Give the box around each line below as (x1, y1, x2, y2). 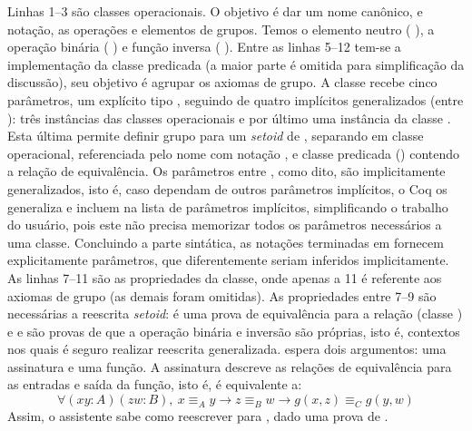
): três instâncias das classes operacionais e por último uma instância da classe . (7, 108, 451, 127)
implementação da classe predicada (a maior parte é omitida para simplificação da (7, 54, 465, 73)
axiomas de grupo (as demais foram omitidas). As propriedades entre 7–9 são (7, 286, 437, 305)
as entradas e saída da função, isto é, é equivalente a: (7, 375, 302, 394)
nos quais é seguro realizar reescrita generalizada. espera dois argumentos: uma (7, 339, 447, 358)
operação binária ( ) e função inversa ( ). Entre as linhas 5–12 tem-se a (7, 37, 401, 56)
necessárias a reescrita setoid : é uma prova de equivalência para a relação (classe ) (7, 304, 463, 323)
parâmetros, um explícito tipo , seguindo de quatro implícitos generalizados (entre (7, 90, 464, 109)
